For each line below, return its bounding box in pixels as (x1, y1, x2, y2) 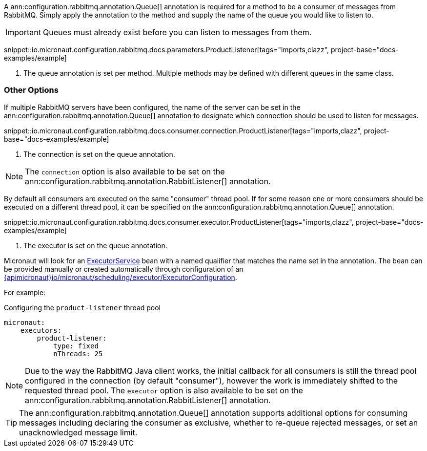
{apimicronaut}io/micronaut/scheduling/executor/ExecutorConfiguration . (4, 273, 237, 281)
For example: (4, 288, 46, 297)
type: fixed (53, 342, 99, 350)
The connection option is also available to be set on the (25, 166, 225, 176)
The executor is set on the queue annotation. (23, 241, 167, 250)
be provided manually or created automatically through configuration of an (4, 264, 244, 273)
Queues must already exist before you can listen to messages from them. (42, 27, 312, 37)
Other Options (4, 85, 59, 95)
